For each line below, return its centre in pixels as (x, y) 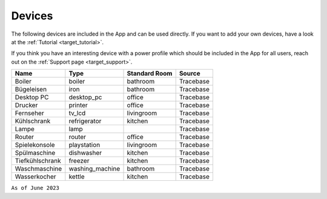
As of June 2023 (35, 188)
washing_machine (94, 169)
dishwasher (85, 153)
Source (190, 74)
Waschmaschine (38, 169)
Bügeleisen (31, 90)
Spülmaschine (35, 153)
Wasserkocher (36, 177)
